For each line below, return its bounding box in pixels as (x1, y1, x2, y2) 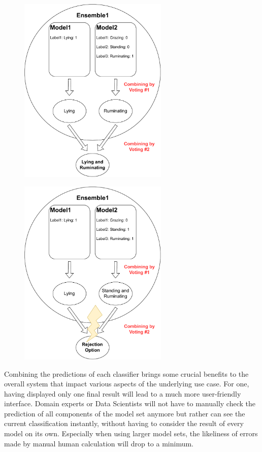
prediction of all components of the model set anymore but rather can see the (4, 408, 245, 418)
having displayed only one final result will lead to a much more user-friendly (4, 388, 241, 399)
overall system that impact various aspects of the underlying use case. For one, (4, 378, 249, 389)
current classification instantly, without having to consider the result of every (4, 418, 244, 429)
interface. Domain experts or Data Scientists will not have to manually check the (4, 398, 255, 409)
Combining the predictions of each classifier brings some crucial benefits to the (4, 368, 249, 379)
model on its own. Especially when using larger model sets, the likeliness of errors (4, 428, 258, 439)
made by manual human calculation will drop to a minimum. (4, 438, 194, 448)
